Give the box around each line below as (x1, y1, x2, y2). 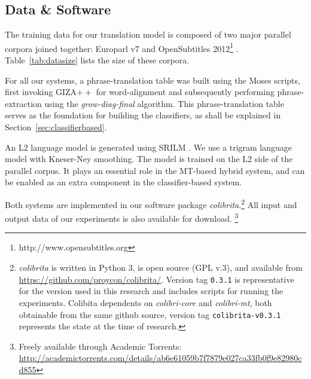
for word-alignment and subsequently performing (96, 85, 275, 98)
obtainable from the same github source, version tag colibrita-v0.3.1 (19, 308, 281, 320)
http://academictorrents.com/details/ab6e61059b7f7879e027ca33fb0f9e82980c (19, 352, 302, 364)
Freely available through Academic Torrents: (19, 340, 182, 352)
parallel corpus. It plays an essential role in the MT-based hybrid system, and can (5, 164, 305, 176)
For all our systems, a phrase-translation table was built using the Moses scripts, (5, 74, 300, 86)
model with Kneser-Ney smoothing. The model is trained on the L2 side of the (5, 152, 293, 165)
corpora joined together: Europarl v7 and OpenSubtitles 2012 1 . (5, 40, 239, 54)
